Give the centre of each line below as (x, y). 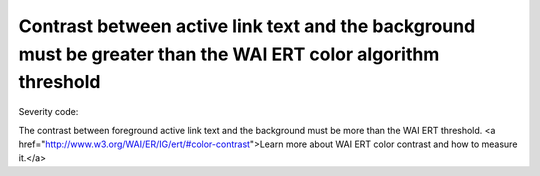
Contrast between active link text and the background (247, 26)
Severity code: (48, 112)
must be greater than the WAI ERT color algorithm (229, 54)
